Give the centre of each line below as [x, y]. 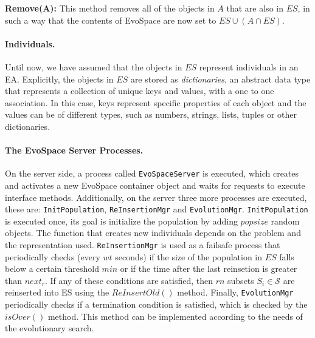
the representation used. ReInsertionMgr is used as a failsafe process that [143, 245]
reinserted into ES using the [57, 292]
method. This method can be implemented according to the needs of [175, 316]
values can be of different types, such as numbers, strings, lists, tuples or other [151, 114]
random [285, 221]
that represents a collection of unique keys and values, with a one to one [140, 91]
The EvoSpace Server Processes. [74, 150]
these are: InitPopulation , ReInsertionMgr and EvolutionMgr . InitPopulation [157, 209]
